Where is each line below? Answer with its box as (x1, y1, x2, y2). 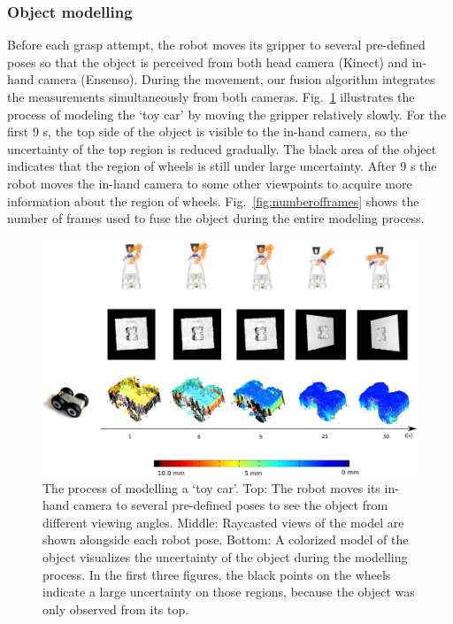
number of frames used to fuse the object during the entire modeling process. (7, 209, 425, 227)
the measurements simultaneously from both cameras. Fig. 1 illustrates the (7, 88, 415, 105)
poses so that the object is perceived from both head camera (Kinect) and (7, 52, 409, 71)
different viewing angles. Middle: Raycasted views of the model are (42, 512, 404, 531)
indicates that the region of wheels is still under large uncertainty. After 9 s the (7, 157, 437, 175)
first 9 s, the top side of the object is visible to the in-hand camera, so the (7, 122, 408, 141)
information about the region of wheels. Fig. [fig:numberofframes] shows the (7, 191, 419, 210)
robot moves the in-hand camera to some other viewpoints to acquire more (7, 173, 412, 192)
